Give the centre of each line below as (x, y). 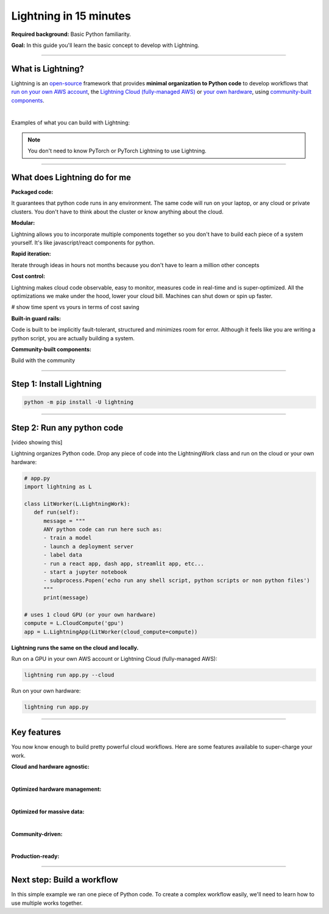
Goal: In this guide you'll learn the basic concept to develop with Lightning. (105, 45)
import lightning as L (58, 487)
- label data (63, 555)
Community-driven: (37, 834)
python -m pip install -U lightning (79, 402)
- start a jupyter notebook (85, 572)
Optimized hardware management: (56, 789)
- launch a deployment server (89, 546)
